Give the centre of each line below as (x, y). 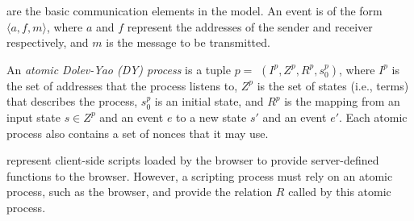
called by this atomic (340, 192)
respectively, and (48, 42)
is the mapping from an (342, 101)
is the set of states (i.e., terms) (333, 85)
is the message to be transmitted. (188, 42)
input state (33, 117)
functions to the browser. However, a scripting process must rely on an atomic (200, 175)
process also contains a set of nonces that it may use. (138, 133)
